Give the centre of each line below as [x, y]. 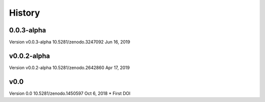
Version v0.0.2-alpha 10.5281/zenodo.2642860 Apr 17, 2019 [69, 67]
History [25, 13]
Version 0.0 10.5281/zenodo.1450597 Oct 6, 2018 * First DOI [70, 93]
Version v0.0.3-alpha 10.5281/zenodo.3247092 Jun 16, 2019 [69, 42]
